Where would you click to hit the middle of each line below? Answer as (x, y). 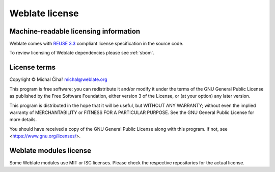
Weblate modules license (50, 150)
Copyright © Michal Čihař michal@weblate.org (58, 79)
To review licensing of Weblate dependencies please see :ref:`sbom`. (82, 53)
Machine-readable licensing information (75, 31)
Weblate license (44, 13)
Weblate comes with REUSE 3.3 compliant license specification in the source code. (97, 44)
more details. (23, 120)
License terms (33, 67)
